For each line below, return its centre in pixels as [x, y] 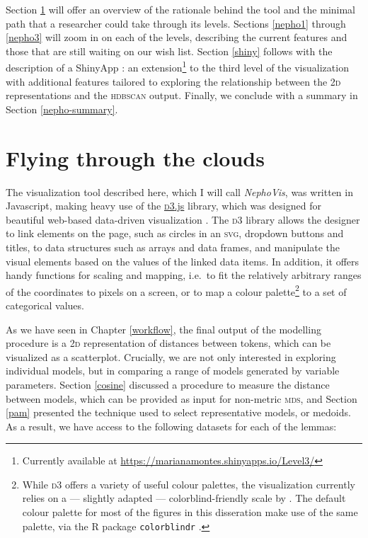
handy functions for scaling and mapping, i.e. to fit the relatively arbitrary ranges [184, 275]
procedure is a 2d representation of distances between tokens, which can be [168, 343]
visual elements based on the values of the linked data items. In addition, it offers [183, 261]
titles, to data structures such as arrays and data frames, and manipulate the [173, 247]
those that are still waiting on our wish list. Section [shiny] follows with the [169, 51]
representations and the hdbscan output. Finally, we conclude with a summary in [182, 95]
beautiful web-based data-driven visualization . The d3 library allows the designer [183, 219]
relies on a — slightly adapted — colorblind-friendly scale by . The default [184, 498]
